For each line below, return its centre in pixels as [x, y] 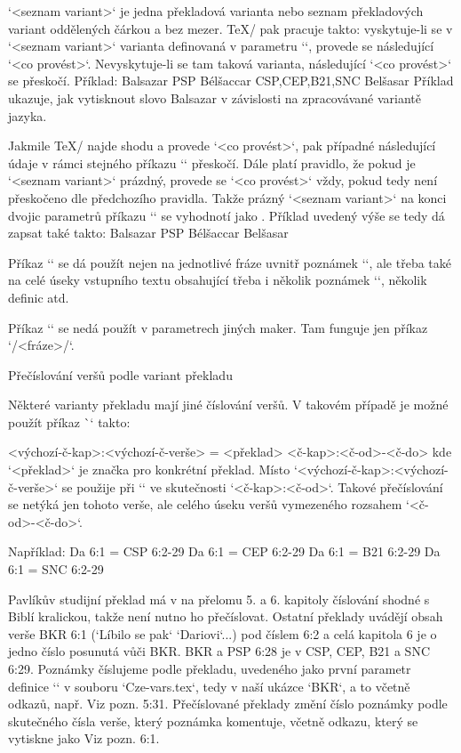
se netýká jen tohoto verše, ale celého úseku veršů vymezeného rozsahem [205, 504]
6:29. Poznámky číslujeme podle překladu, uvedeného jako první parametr [210, 668]
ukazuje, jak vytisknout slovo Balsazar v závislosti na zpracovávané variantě [215, 97]
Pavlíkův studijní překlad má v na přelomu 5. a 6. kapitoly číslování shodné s [219, 599]
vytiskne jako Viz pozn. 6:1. [84, 738]
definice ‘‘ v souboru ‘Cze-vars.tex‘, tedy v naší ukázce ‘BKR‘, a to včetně [209, 686]
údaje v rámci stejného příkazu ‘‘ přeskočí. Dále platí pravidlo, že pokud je [212, 162]
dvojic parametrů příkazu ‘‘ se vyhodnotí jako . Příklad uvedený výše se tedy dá [227, 215]
